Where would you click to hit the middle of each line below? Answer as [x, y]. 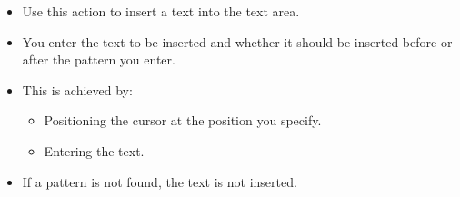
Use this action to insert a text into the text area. [161, 11]
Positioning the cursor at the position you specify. [183, 120]
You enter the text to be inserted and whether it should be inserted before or [237, 41]
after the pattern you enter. [99, 59]
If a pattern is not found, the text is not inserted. [160, 181]
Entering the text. [94, 150]
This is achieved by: [77, 89]
